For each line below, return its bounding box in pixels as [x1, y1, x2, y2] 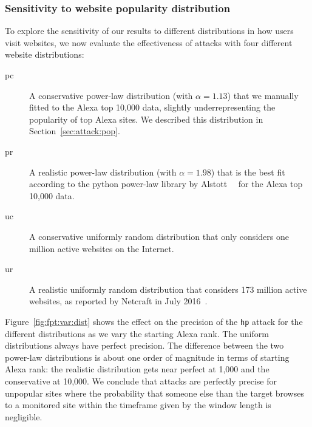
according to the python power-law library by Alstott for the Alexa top [29, 177, 303, 190]
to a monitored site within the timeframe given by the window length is [5, 398, 271, 411]
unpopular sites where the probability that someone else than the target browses [5, 386, 304, 399]
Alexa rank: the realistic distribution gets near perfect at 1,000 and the [5, 363, 270, 375]
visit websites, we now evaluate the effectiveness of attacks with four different [5, 36, 293, 49]
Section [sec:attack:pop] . [29, 125, 120, 137]
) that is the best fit [211, 165, 285, 178]
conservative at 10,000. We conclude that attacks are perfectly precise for [5, 374, 277, 387]
